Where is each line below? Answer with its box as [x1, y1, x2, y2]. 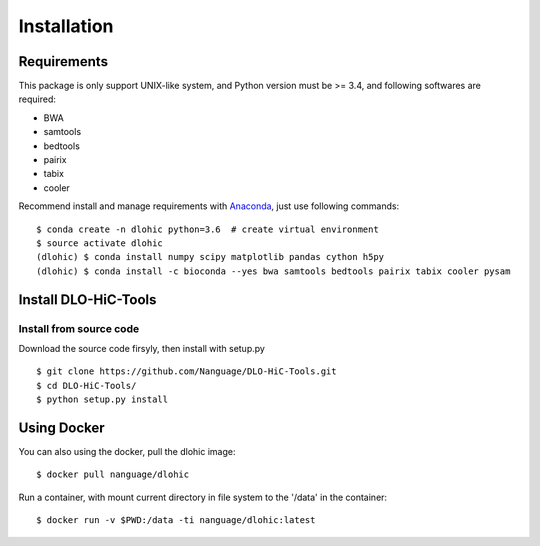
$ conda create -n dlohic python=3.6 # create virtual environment [36, 223, 379, 235]
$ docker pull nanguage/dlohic [36, 469, 190, 480]
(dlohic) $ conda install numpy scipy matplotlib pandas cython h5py [36, 251, 385, 263]
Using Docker [18, 419, 105, 436]
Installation [18, 15, 114, 37]
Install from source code [18, 321, 140, 335]
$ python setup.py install [36, 394, 169, 405]
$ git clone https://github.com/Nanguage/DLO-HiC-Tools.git [36, 366, 337, 377]
